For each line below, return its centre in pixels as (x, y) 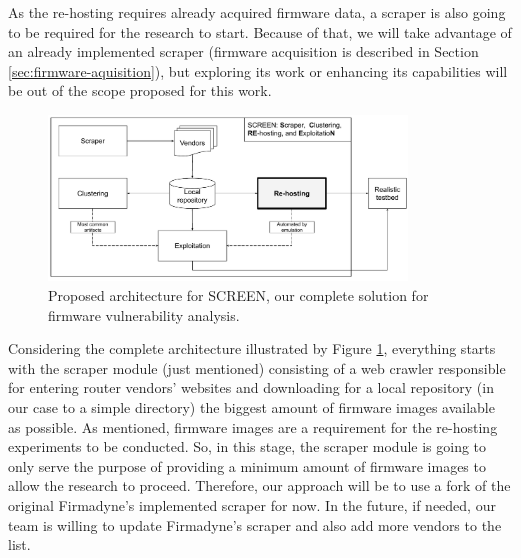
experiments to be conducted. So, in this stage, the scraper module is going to (247, 446)
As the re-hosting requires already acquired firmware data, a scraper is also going (257, 12)
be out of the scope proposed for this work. (140, 90)
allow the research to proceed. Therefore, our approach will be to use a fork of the (259, 485)
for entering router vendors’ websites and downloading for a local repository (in (251, 387)
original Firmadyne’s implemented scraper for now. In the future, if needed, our (252, 504)
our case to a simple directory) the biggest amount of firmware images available (251, 407)
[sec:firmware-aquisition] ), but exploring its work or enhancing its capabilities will (258, 70)
